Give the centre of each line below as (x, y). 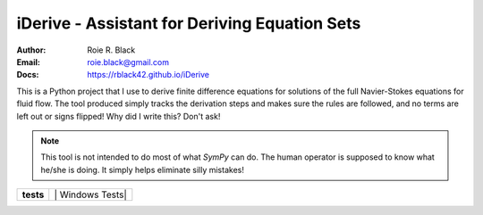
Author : (31, 50)
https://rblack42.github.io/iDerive (148, 75)
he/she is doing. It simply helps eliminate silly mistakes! (143, 170)
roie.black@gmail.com (128, 62)
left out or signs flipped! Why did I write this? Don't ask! (119, 116)
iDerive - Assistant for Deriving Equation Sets (189, 23)
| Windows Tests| (90, 194)
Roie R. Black (111, 50)
